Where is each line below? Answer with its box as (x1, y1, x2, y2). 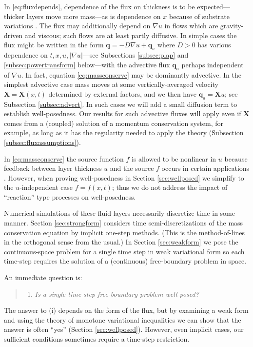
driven (4, 30, 23, 40)
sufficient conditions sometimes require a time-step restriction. (4, 334, 190, 344)
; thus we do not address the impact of (112, 182, 228, 192)
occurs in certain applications (161, 163, 250, 173)
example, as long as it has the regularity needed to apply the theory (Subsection (4, 127, 244, 138)
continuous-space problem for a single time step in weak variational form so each (4, 246, 245, 256)
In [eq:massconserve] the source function (4, 153, 124, 163)
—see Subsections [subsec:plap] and (82, 50, 189, 60)
